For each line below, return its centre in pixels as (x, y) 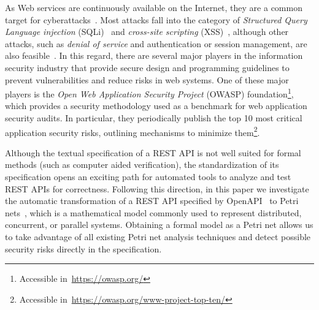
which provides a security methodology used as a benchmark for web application (156, 106)
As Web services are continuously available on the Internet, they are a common (154, 7)
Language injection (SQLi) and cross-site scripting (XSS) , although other (147, 32)
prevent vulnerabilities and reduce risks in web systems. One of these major (147, 79)
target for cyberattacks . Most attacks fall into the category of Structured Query (156, 19)
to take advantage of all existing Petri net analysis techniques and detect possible (158, 236)
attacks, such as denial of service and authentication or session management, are (156, 43)
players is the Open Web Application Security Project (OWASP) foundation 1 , (149, 93)
